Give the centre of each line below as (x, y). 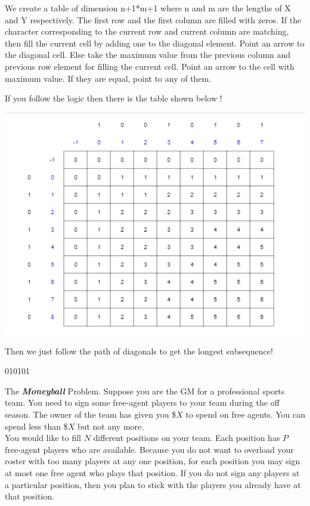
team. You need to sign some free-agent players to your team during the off (142, 402)
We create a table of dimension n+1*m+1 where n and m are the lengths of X (148, 8)
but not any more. (111, 426)
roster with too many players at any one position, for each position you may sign (153, 461)
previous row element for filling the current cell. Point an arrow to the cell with (150, 66)
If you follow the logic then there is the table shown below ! (114, 98)
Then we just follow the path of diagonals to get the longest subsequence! (139, 351)
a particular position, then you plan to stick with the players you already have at (153, 484)
